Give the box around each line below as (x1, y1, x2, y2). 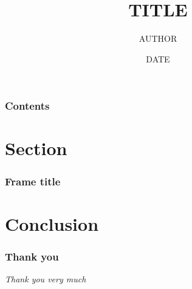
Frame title (5, 173, 61, 188)
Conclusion (5, 211, 99, 236)
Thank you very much (5, 273, 86, 285)
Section (5, 136, 67, 161)
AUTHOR (139, 32, 177, 45)
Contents (5, 98, 50, 113)
